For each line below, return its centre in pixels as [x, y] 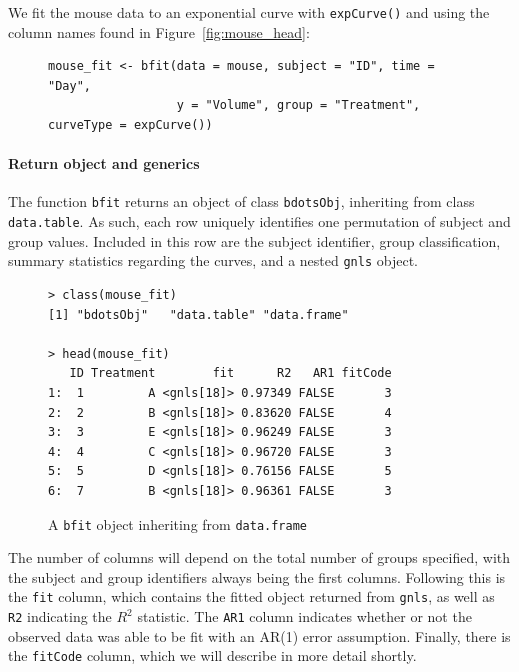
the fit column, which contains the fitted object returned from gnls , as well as [251, 596]
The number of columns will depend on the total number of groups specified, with [259, 557]
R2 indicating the [60, 616]
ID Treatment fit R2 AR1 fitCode [230, 373]
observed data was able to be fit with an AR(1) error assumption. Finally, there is [259, 635]
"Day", [69, 85]
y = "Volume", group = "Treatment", [298, 105]
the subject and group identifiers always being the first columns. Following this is [257, 576]
